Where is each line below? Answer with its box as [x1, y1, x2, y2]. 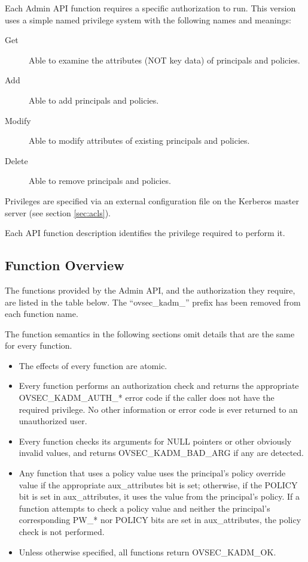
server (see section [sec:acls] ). [5, 206, 111, 219]
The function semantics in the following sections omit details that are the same [5, 327, 295, 340]
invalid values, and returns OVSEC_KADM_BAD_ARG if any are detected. [19, 446, 304, 459]
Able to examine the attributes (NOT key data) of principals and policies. [29, 53, 300, 66]
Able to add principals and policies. [29, 93, 159, 106]
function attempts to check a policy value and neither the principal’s [19, 501, 270, 514]
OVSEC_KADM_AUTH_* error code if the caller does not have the [19, 391, 275, 404]
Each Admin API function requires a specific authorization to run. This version [5, 2, 296, 14]
